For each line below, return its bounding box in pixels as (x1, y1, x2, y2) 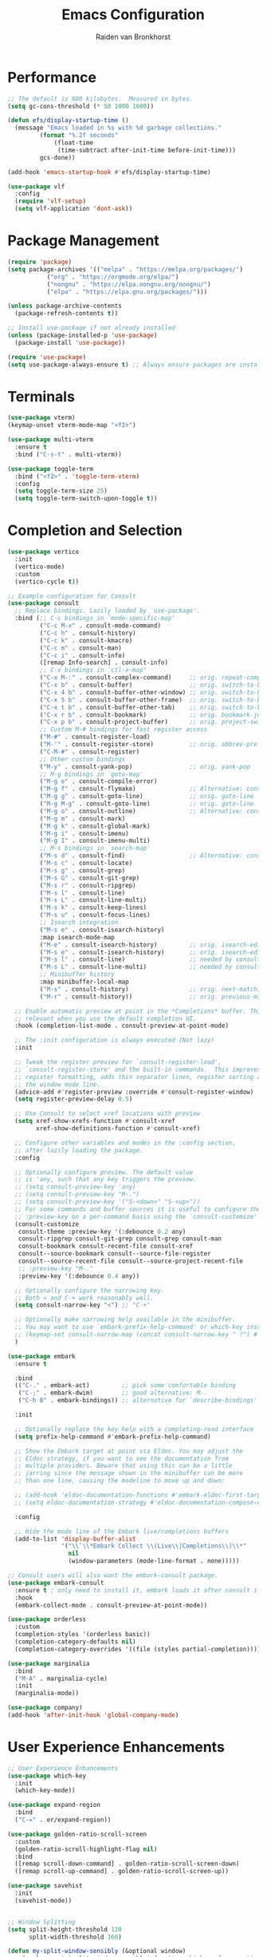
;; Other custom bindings (39, 755, 126, 763)
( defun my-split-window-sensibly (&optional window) (7, 1947, 187, 1955)
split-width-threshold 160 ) (28, 1933, 123, 1941)
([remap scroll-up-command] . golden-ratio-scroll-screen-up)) (14, 1868, 229, 1876)
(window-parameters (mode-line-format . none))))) (68, 1557, 240, 1565)
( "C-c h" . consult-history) (39, 629, 136, 637)
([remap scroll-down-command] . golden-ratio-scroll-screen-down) (14, 1860, 240, 1868)
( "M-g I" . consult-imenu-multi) (39, 836, 151, 845)
